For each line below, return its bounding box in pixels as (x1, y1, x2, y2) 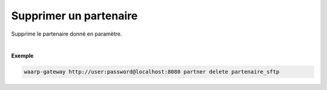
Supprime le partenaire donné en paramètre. (11, 30, 122, 37)
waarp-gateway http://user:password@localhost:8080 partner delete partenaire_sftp (24, 68, 280, 76)
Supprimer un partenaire (11, 9, 138, 22)
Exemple (11, 52, 34, 60)
